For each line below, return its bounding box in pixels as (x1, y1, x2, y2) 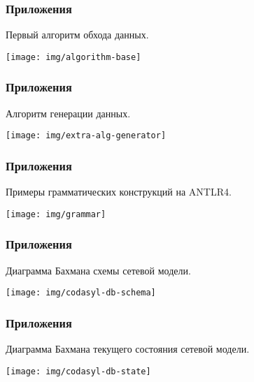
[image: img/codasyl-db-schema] (6, 288, 156, 298)
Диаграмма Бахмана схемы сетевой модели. (6, 263, 191, 277)
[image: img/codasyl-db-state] (6, 366, 151, 376)
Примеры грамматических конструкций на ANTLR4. (6, 184, 232, 199)
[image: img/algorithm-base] (6, 52, 141, 62)
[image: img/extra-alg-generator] (6, 131, 167, 141)
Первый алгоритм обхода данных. (6, 27, 149, 42)
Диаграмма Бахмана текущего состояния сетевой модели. (6, 341, 250, 356)
